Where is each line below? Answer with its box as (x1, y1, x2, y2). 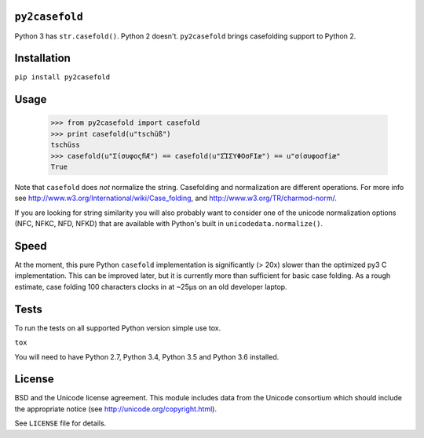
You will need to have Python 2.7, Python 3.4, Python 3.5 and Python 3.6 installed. (14, 352, 280, 361)
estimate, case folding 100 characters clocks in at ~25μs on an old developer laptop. (14, 282, 287, 291)
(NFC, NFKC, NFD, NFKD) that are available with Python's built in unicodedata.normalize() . (14, 219, 323, 228)
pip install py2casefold (14, 73, 110, 82)
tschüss (50, 141, 80, 149)
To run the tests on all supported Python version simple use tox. (14, 323, 221, 333)
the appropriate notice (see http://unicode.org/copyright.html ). (14, 404, 217, 414)
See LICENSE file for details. (14, 418, 107, 428)
